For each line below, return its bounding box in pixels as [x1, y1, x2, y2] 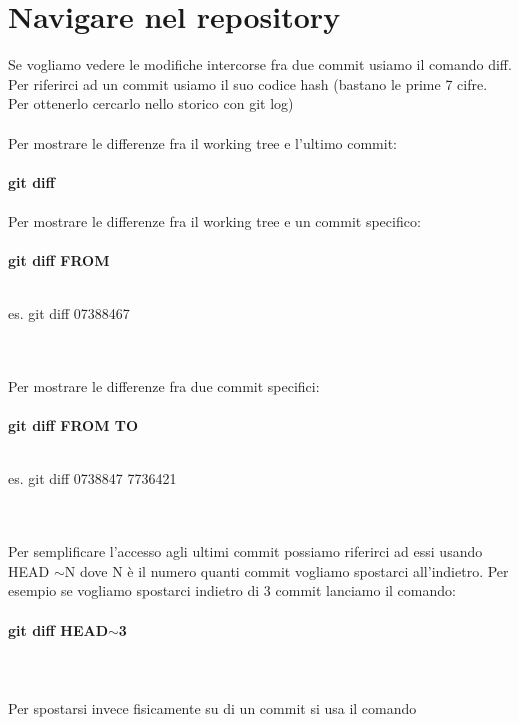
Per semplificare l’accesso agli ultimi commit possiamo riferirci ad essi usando [8, 541, 483, 562]
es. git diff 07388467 [8, 303, 130, 324]
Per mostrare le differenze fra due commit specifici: [8, 376, 320, 397]
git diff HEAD [8, 619, 109, 640]
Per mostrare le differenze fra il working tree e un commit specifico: [8, 210, 421, 231]
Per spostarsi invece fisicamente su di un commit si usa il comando [8, 697, 417, 718]
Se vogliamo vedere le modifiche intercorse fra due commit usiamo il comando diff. [8, 54, 512, 75]
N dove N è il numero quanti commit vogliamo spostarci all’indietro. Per [64, 560, 509, 581]
